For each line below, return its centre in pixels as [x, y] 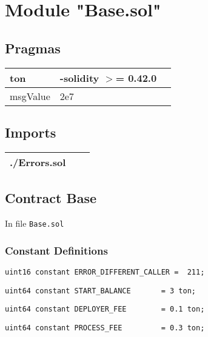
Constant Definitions [56, 250]
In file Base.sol [35, 223]
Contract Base [51, 198]
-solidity [79, 78]
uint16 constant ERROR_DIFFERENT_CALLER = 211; [105, 272]
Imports [31, 132]
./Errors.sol [38, 162]
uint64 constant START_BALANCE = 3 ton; [100, 291]
